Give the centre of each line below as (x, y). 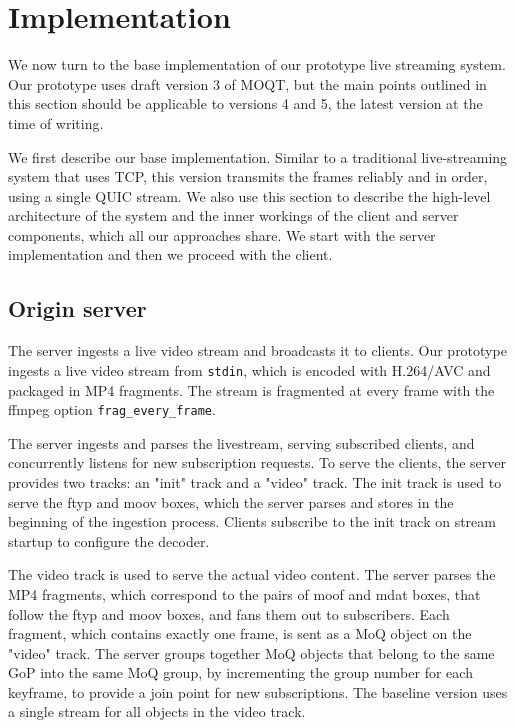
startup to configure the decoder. (109, 540)
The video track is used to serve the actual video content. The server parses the (252, 574)
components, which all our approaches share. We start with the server (222, 234)
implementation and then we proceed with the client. (170, 254)
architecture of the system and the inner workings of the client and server (233, 215)
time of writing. (56, 122)
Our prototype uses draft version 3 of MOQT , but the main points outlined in (247, 83)
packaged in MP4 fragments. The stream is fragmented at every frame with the (251, 389)
